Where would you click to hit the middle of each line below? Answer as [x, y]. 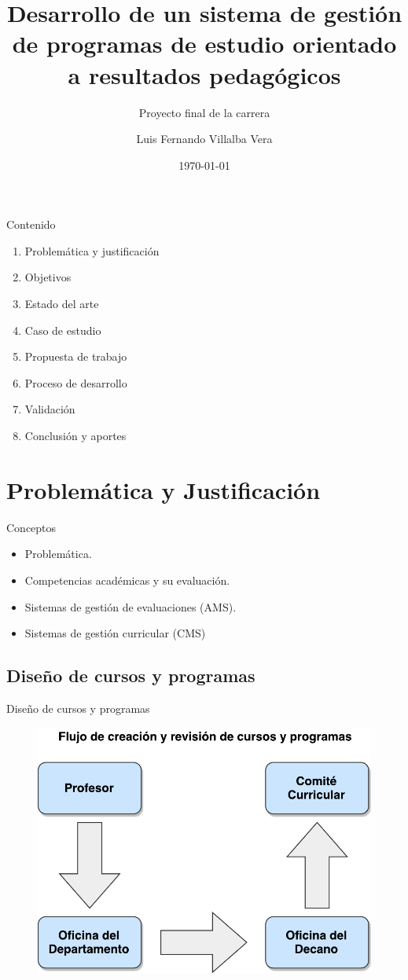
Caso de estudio [63, 330]
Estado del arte [62, 304]
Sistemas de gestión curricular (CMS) [115, 633]
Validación [50, 409]
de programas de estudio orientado [204, 44]
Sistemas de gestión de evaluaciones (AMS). [130, 606]
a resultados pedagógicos [204, 74]
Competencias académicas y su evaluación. [127, 580]
